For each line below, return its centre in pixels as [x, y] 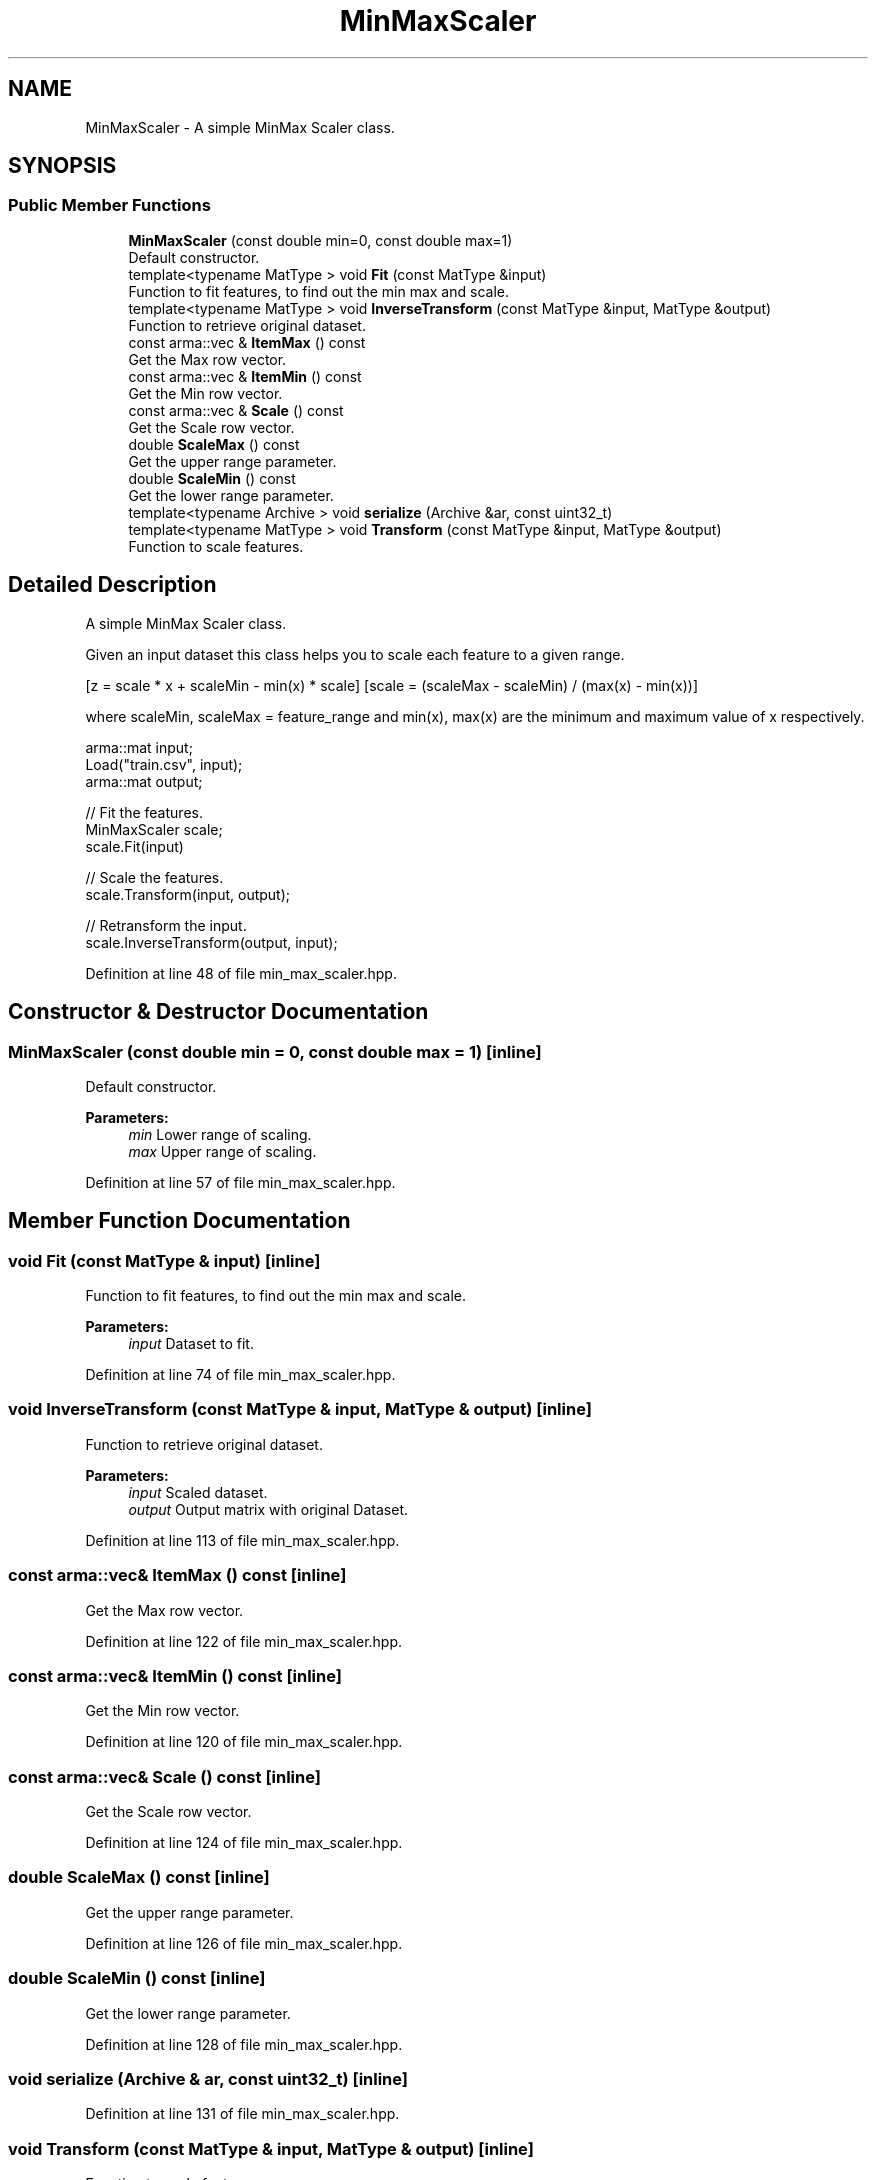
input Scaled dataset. [198, 1492]
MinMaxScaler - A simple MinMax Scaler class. [240, 127]
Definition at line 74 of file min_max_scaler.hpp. [240, 1375]
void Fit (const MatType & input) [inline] [164, 1260]
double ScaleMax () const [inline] [139, 1877]
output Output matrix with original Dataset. [268, 1509]
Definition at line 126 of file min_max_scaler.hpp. [244, 1943]
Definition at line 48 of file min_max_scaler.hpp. [241, 973]
